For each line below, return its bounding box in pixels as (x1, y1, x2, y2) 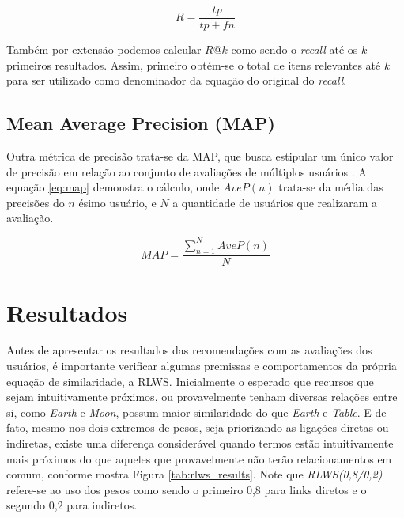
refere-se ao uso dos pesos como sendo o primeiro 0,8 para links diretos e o (6, 481, 367, 497)
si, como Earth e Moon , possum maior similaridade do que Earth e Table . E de (6, 403, 387, 420)
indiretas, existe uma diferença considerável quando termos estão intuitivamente (6, 435, 394, 452)
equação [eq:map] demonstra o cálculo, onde (6, 179, 220, 195)
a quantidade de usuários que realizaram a (172, 194, 378, 210)
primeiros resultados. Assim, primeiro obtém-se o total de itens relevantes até (6, 56, 381, 73)
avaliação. (6, 210, 54, 226)
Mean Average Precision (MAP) (6, 111, 275, 135)
